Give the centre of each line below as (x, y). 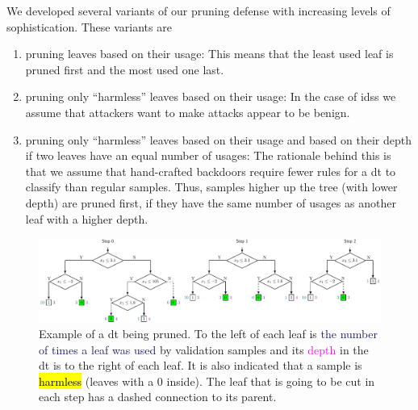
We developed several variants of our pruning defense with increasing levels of (199, 10)
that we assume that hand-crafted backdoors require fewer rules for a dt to (211, 171)
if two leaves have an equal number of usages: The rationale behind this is (208, 155)
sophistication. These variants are (89, 26)
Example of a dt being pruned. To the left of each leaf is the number (208, 334)
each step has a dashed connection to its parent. (158, 397)
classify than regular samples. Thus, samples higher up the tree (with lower (211, 187)
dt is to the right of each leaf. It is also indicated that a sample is (201, 365)
